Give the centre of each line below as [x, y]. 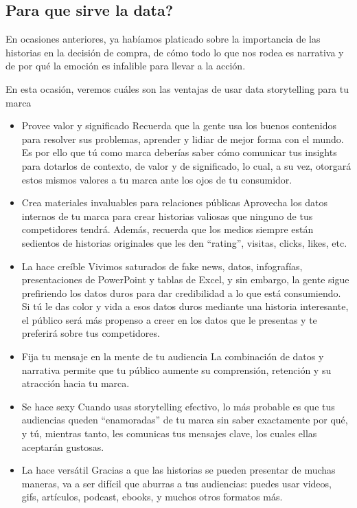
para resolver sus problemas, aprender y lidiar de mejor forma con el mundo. [183, 139]
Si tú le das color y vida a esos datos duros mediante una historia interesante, [185, 306]
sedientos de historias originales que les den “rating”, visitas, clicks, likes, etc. [184, 242]
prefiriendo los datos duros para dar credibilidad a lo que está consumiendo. [181, 292]
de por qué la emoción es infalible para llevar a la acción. [126, 66]
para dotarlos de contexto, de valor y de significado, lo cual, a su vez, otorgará [186, 165]
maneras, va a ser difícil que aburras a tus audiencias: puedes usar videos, [176, 483]
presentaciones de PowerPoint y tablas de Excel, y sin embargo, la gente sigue [185, 279]
